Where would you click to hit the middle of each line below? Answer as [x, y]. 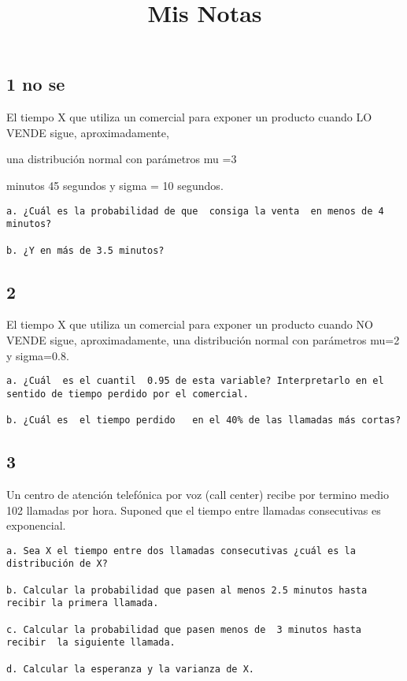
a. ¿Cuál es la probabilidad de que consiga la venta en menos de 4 [195, 211]
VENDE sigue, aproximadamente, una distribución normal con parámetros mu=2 [203, 339]
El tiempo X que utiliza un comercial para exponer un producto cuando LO [189, 117]
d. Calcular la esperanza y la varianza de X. [130, 669]
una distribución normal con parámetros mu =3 [122, 159]
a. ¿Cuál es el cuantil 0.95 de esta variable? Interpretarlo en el [195, 381]
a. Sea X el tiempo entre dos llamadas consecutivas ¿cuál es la [181, 551]
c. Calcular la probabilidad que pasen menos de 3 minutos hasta [184, 629]
